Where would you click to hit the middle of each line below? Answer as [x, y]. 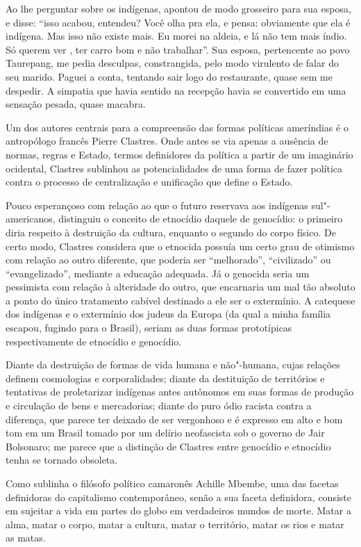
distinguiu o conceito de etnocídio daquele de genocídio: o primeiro [201, 219]
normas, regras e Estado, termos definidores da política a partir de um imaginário [179, 154]
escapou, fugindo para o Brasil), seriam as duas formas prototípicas [149, 328]
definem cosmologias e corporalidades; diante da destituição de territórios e [165, 378]
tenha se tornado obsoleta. [62, 460]
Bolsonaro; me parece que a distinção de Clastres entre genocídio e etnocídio [168, 446]
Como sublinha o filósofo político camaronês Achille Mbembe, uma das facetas [172, 483]
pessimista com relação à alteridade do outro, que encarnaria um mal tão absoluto [180, 287]
